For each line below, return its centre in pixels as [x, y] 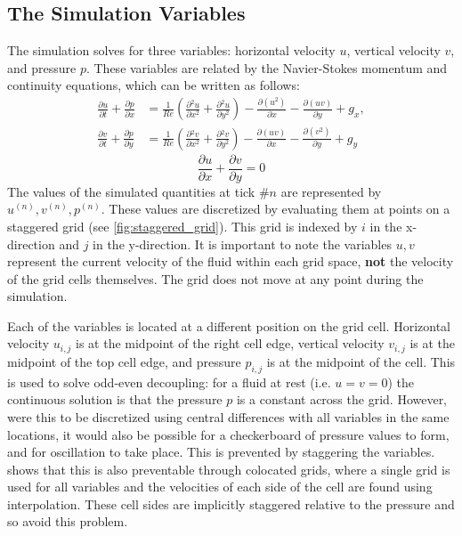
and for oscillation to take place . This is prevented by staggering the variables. [221, 452]
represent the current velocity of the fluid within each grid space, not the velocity [231, 261]
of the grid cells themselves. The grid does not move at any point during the [215, 278]
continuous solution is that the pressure [115, 399]
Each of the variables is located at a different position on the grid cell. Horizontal [229, 325]
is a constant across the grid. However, [342, 399]
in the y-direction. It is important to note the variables [242, 244]
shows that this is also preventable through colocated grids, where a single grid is [229, 469]
